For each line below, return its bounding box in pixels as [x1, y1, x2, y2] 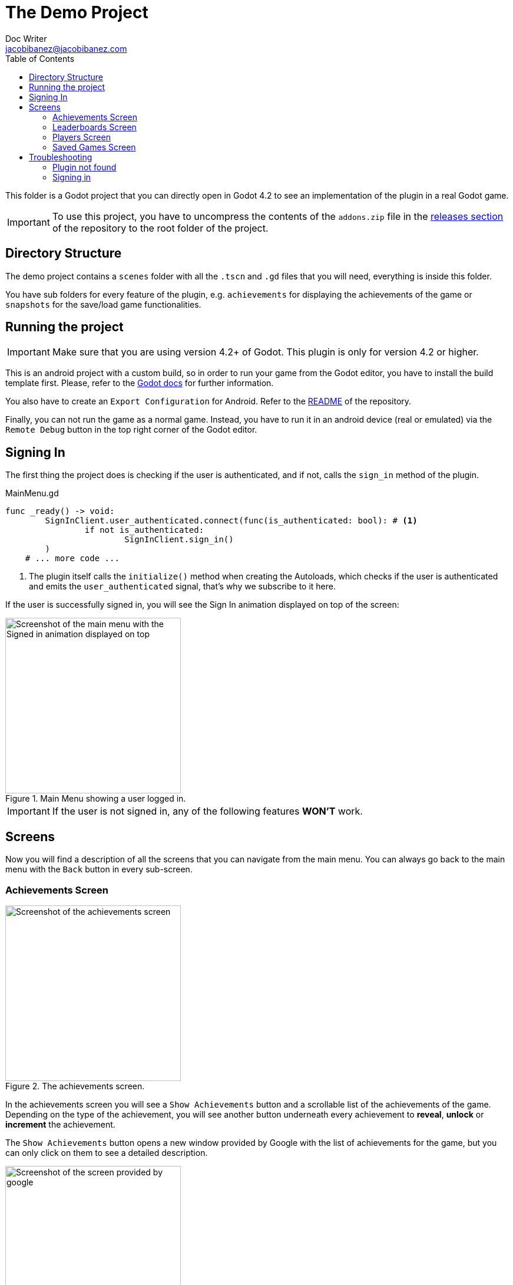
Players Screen [52, 131, 111, 142]
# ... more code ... [25, 553, 120, 564]
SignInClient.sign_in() [124, 535, 234, 545]
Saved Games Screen [52, 141, 136, 152]
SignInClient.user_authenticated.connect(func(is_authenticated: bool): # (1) [45, 516, 418, 526]
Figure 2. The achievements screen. [5, 1080, 145, 1091]
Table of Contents [5, 53, 75, 64]
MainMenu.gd [5, 488, 59, 499]
